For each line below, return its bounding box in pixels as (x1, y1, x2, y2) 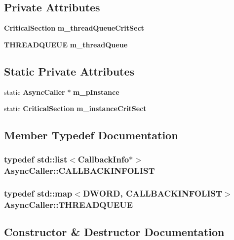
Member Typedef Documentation (4, 127, 178, 143)
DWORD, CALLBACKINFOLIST (82, 187, 223, 200)
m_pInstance (73, 86, 119, 97)
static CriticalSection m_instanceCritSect (4, 103, 147, 114)
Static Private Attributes (4, 63, 135, 79)
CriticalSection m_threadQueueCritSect (4, 23, 144, 33)
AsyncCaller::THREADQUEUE (4, 199, 133, 211)
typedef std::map (4, 187, 73, 200)
